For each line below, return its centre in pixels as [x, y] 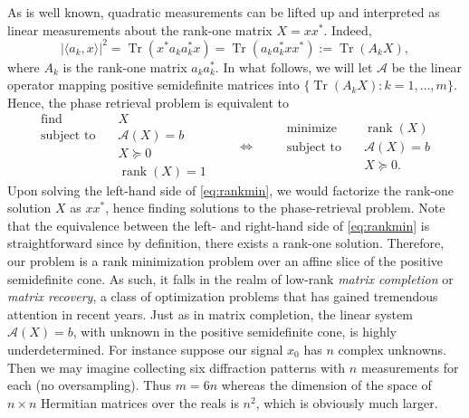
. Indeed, [348, 29]
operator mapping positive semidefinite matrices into [153, 85]
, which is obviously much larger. [347, 402]
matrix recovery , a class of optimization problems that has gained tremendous [223, 296]
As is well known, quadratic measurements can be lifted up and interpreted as [224, 12]
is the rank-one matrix [125, 66]
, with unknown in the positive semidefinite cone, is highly [234, 332]
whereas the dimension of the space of [326, 385]
